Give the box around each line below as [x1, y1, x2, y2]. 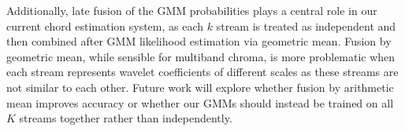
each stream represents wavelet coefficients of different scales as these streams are [6, 64, 399, 80]
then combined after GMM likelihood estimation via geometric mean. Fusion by [6, 33, 392, 49]
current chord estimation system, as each [6, 17, 204, 34]
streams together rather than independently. [19, 110, 232, 126]
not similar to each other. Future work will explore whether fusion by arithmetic [6, 78, 394, 95]
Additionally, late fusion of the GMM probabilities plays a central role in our [6, 2, 377, 18]
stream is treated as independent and [216, 17, 396, 34]
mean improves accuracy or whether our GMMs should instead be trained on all [6, 94, 394, 111]
